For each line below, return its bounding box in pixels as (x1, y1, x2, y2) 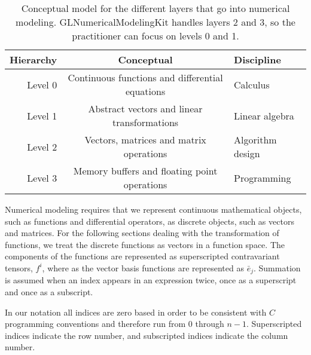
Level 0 (27, 77, 57, 91)
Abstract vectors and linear (88, 102, 203, 115)
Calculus (234, 77, 270, 91)
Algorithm (234, 133, 277, 146)
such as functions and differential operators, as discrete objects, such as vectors (5, 215, 294, 227)
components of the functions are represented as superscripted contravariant (5, 250, 280, 262)
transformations (112, 115, 179, 129)
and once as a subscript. (5, 286, 93, 298)
